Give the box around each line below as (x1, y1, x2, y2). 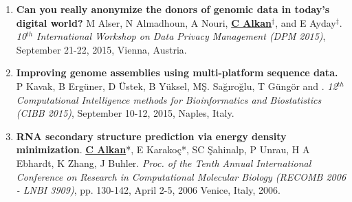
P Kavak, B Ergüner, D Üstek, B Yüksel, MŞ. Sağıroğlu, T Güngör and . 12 (16, 78, 338, 93)
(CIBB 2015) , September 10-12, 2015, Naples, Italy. (16, 106, 234, 120)
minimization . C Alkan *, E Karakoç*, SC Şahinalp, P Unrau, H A (16, 142, 310, 157)
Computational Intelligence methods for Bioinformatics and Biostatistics (16, 92, 322, 106)
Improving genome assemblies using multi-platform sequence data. (16, 65, 338, 80)
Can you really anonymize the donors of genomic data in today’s (16, 2, 330, 16)
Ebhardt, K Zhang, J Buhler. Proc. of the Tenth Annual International (16, 155, 311, 170)
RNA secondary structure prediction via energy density (16, 128, 287, 143)
